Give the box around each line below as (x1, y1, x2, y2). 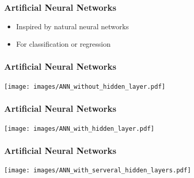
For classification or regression (16, 38, 111, 49)
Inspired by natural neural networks (16, 21, 129, 32)
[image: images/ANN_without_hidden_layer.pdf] (4, 83, 165, 90)
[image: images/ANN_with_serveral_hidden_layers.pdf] (4, 167, 191, 174)
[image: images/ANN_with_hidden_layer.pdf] (4, 125, 155, 132)
